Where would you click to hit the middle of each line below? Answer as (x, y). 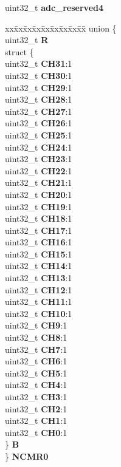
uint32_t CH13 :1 (39, 278)
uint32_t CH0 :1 (36, 432)
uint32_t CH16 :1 (39, 242)
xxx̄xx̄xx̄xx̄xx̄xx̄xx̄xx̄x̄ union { (61, 28)
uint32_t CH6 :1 (36, 361)
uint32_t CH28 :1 (39, 99)
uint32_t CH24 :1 (39, 147)
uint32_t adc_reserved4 (54, 7)
